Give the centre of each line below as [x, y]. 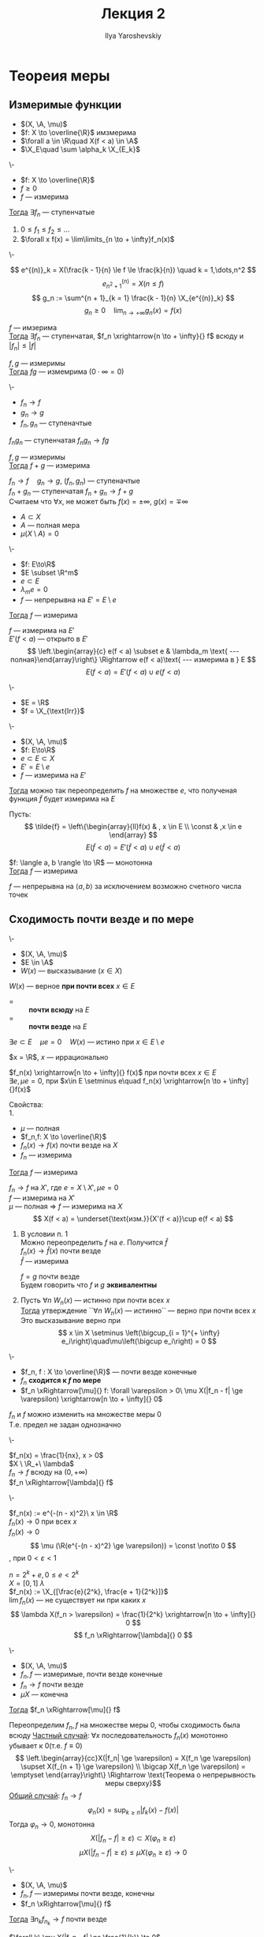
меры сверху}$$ [133, 1783]
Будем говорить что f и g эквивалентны [89, 1284]
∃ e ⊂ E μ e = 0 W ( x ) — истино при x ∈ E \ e [87, 1042]
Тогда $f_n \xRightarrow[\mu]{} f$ [65, 1710]
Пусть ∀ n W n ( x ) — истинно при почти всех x [95, 1301]
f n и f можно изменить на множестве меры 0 [86, 1415]
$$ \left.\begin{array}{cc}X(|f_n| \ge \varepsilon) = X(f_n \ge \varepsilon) [133, 1758]
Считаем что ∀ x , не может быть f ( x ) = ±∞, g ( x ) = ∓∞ [99, 501]
